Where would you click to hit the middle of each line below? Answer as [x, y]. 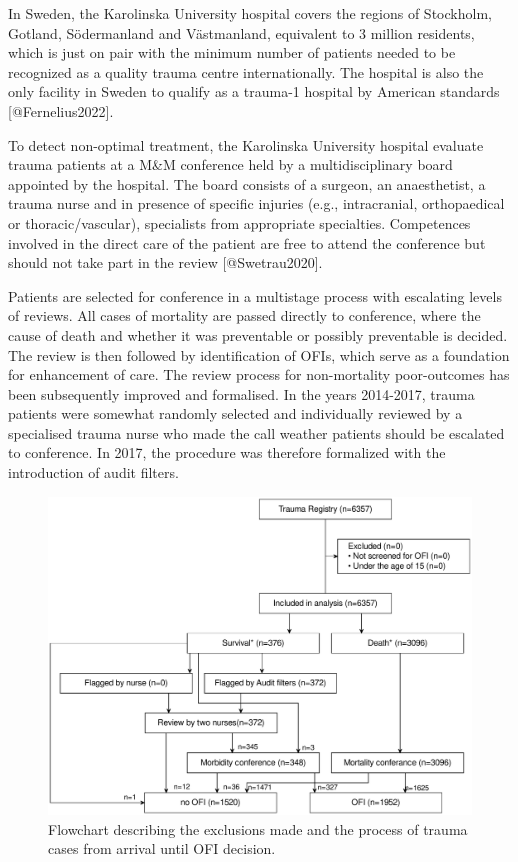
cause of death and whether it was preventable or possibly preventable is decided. [258, 334]
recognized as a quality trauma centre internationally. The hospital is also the [246, 71]
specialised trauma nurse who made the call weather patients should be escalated [256, 432]
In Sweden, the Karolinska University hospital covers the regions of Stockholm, [250, 13]
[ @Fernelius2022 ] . [61, 110]
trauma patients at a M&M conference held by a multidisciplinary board [230, 164]
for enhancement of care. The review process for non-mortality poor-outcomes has [259, 374]
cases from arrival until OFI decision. [162, 848]
